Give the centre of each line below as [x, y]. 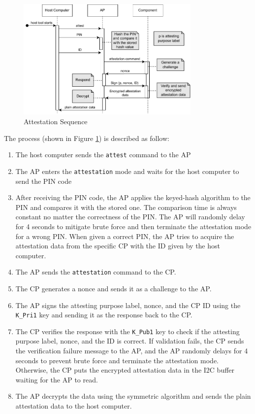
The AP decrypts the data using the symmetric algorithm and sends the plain [133, 396]
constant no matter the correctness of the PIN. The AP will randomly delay [130, 217]
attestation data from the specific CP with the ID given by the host [118, 246]
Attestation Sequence [56, 121]
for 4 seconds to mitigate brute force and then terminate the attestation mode [133, 226]
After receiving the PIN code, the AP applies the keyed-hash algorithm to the [133, 197]
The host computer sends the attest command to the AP [103, 155]
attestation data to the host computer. [74, 406]
